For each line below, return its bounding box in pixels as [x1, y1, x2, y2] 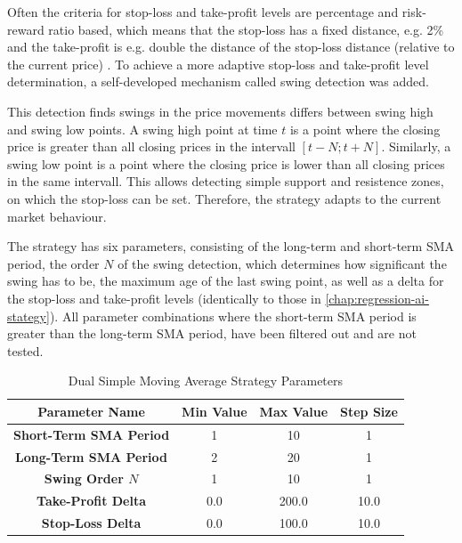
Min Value [182, 401, 247, 420]
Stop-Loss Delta [41, 514, 142, 532]
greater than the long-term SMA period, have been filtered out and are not [7, 324, 417, 343]
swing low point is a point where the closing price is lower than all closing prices [7, 154, 445, 173]
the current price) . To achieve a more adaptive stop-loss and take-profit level [7, 54, 429, 73]
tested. [7, 341, 44, 360]
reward [7, 20, 45, 38]
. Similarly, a [381, 137, 451, 156]
